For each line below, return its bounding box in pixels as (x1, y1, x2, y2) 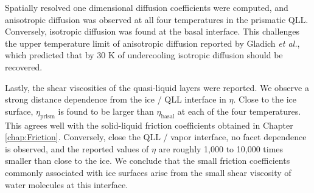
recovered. (5, 60, 43, 73)
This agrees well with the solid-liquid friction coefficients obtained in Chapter (5, 118, 293, 131)
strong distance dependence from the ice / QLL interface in (5, 93, 226, 106)
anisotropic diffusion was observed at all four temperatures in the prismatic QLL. (5, 13, 309, 25)
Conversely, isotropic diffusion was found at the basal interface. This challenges (5, 25, 300, 38)
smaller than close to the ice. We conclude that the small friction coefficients (5, 154, 290, 167)
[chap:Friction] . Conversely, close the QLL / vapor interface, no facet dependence (5, 130, 307, 143)
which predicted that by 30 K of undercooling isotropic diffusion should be (5, 49, 283, 61)
